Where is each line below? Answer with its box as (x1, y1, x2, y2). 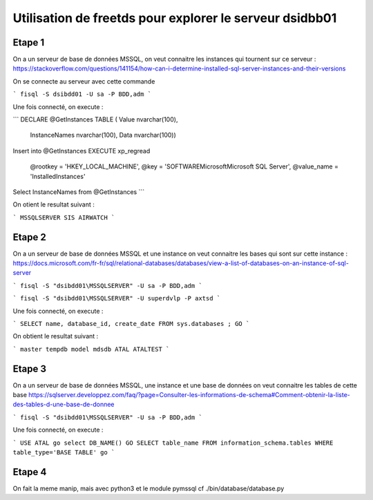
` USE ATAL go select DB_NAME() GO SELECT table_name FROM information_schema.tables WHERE (12, 439, 334, 447)
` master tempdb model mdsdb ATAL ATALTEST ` (12, 345, 170, 353)
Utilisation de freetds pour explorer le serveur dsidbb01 (12, 10, 337, 26)
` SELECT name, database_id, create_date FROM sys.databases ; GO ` (12, 320, 250, 327)
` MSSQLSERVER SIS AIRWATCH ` (12, 213, 115, 221)
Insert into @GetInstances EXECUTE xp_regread (12, 146, 151, 155)
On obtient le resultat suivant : (12, 332, 99, 340)
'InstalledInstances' (30, 172, 86, 180)
